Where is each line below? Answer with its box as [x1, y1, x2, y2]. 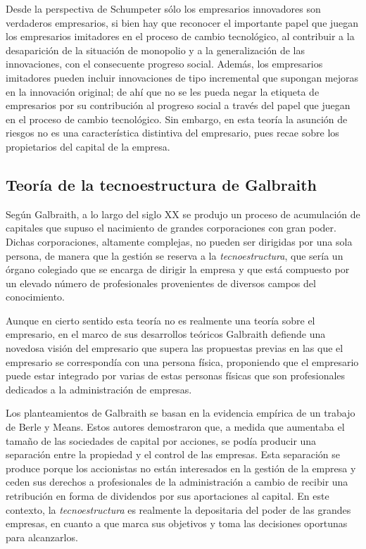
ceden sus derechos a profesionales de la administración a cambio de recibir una [6, 474, 348, 489]
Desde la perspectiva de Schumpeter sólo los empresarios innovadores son [6, 1, 321, 15]
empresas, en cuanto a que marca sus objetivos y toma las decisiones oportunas [6, 516, 348, 531]
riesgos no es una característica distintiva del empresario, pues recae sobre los [6, 125, 339, 140]
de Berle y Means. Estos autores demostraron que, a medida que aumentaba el [6, 419, 345, 434]
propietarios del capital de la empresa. [6, 139, 170, 153]
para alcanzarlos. [6, 529, 78, 544]
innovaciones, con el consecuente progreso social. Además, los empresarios [6, 56, 323, 71]
